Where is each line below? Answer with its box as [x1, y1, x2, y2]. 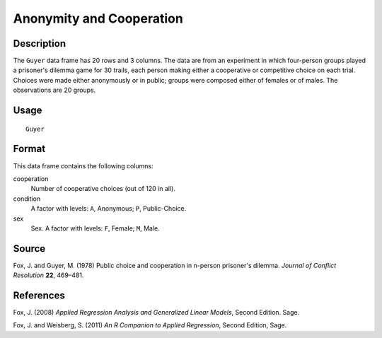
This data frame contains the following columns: [13, 161, 154, 170]
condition [13, 194, 41, 203]
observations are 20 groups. [13, 86, 96, 95]
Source [13, 243, 46, 255]
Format [13, 143, 46, 155]
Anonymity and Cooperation [13, 11, 183, 26]
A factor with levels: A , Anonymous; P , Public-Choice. [30, 204, 187, 213]
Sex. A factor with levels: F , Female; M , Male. [30, 223, 160, 233]
